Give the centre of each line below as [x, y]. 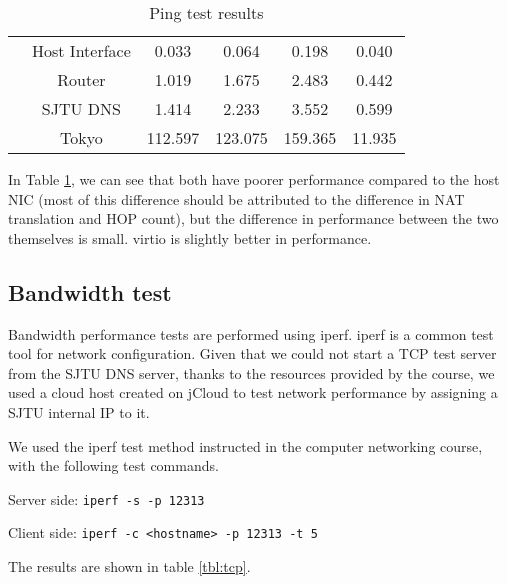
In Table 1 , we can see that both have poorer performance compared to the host [254, 179]
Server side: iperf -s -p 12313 [106, 498]
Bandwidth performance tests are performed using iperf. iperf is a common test [251, 333]
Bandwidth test [90, 291]
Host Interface [81, 50]
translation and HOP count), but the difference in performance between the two [253, 218]
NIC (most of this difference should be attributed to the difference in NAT [236, 198]
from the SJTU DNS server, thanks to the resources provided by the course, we [251, 372]
